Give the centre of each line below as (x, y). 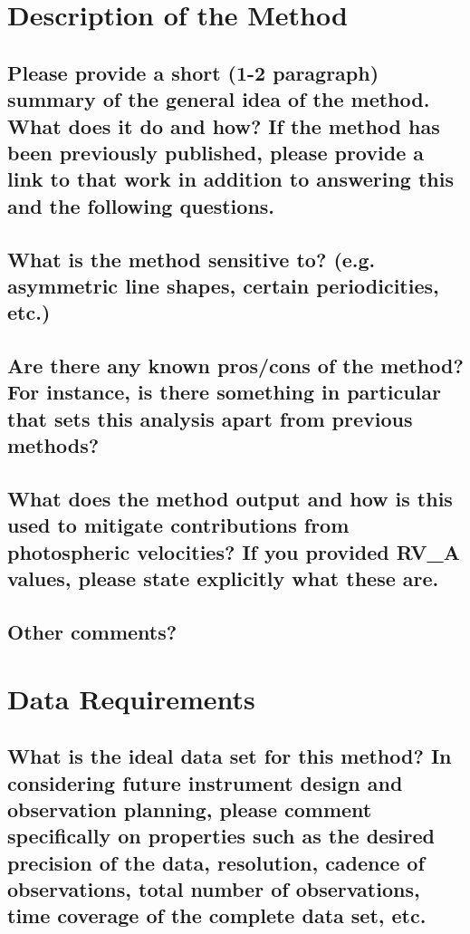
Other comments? (92, 631)
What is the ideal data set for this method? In (230, 756)
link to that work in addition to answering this (231, 179)
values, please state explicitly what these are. (223, 578)
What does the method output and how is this (230, 499)
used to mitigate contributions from (178, 525)
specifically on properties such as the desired (221, 836)
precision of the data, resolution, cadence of (216, 862)
